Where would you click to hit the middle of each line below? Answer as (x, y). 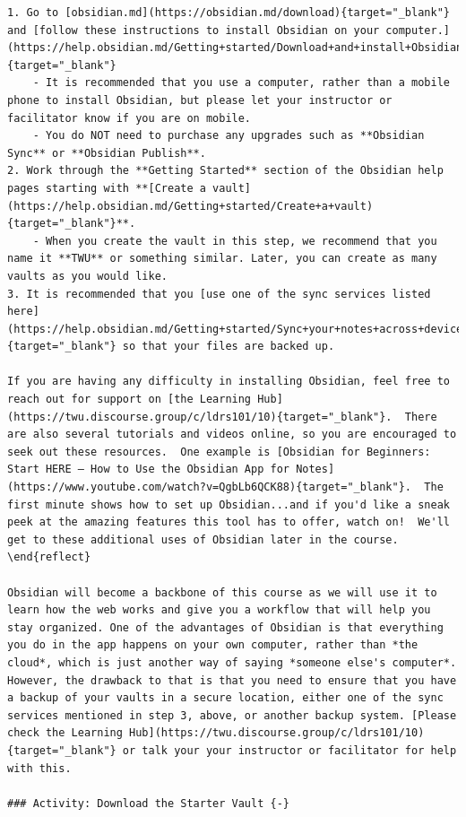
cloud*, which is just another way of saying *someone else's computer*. (232, 662)
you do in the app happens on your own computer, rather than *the (213, 645)
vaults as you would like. (87, 276)
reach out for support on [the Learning (129, 400)
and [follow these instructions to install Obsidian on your (194, 30)
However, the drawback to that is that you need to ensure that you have (232, 680)
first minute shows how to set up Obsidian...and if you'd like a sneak (229, 504)
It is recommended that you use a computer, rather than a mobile (247, 83)
